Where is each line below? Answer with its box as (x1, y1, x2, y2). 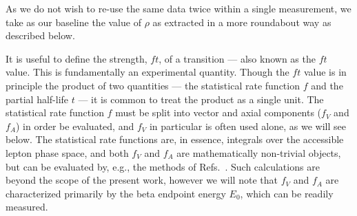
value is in (303, 65, 347, 79)
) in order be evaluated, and (16, 118, 134, 133)
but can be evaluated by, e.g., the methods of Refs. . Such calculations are (6, 159, 320, 173)
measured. (6, 199, 48, 214)
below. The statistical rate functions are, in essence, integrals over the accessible (6, 132, 344, 147)
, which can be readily (240, 186, 334, 200)
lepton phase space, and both (6, 145, 129, 160)
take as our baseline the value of (6, 14, 141, 29)
